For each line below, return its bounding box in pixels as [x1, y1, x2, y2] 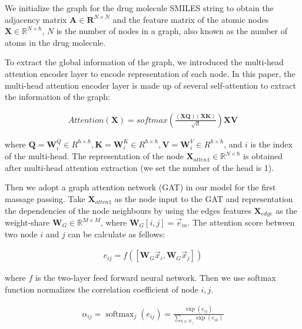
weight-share [5, 216, 50, 229]
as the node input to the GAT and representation [114, 192, 293, 204]
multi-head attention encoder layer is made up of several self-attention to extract [5, 79, 297, 91]
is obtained [243, 150, 283, 162]
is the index [250, 137, 293, 150]
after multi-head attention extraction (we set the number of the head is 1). [5, 161, 274, 173]
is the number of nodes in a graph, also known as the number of [56, 25, 287, 37]
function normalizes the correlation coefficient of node [5, 283, 198, 295]
